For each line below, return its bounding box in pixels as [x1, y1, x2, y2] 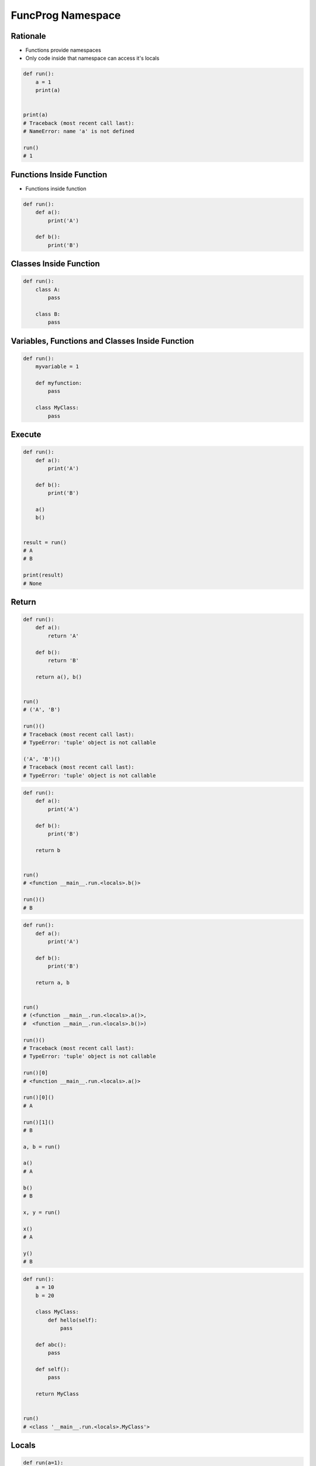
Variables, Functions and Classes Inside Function [11, 336, 194, 346]
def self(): [35, 1366, 70, 1373]
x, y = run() [23, 1209, 61, 1216]
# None [23, 580, 42, 586]
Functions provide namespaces [25, 47, 102, 54]
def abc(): [35, 1341, 67, 1348]
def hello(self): [47, 1316, 98, 1324]
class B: [35, 311, 61, 317]
